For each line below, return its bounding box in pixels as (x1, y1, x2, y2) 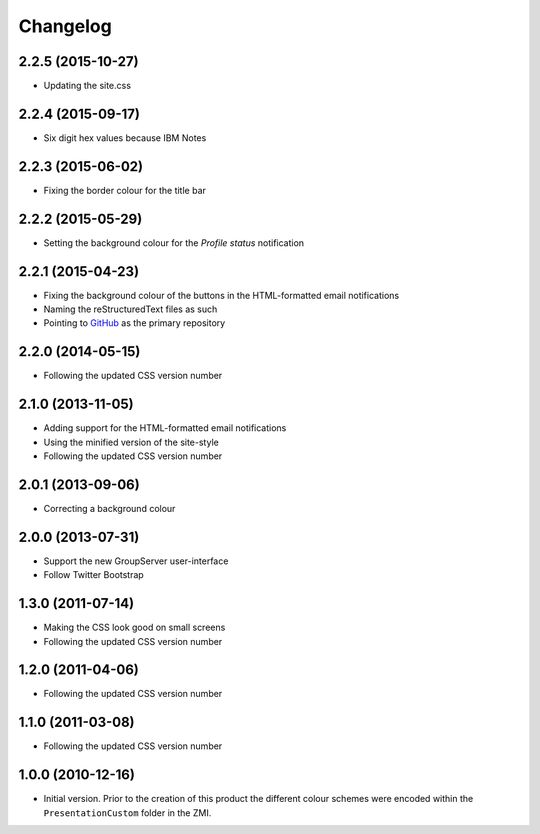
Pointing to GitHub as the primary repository (43, 317, 226, 329)
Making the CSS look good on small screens (43, 621, 226, 634)
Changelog (18, 15, 112, 37)
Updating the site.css (43, 80, 132, 92)
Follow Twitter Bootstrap (43, 569, 144, 581)
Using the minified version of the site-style (43, 436, 219, 448)
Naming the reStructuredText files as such (43, 303, 218, 315)
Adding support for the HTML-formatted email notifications (43, 422, 287, 434)
